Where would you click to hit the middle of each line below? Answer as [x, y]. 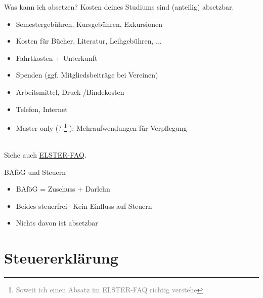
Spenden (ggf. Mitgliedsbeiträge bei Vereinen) [87, 75]
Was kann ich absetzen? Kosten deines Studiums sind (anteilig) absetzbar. [119, 7]
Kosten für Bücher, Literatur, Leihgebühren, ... [89, 41]
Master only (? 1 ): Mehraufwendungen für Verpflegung [101, 127]
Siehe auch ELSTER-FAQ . [45, 155]
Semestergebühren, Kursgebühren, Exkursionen [89, 24]
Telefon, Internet [42, 109]
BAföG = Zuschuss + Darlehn [63, 189]
